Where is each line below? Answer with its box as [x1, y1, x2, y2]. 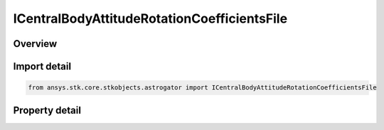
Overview [13, 38, 58, 50]
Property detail [13, 104, 82, 117]
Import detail [13, 60, 71, 72]
